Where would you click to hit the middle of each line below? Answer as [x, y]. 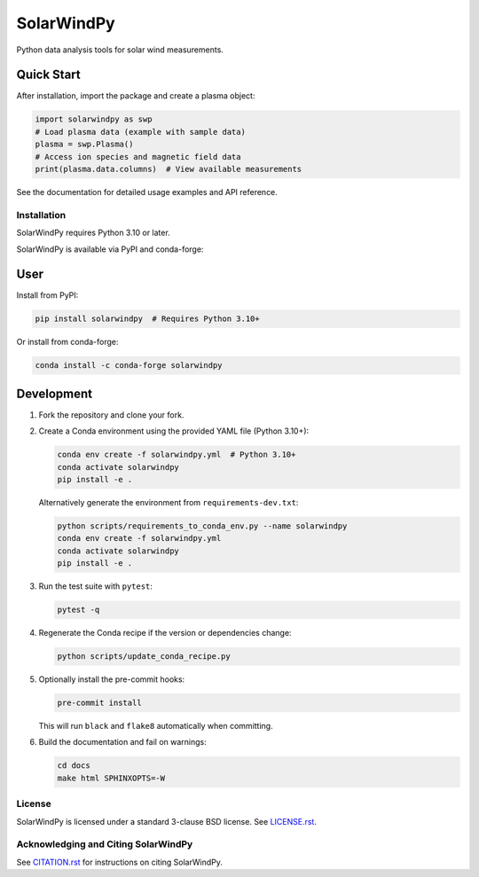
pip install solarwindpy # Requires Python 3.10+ [148, 319]
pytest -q [79, 610]
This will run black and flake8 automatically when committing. [156, 726]
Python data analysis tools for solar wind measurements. [120, 50]
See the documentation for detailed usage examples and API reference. [147, 192]
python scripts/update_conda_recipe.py [144, 657]
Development [55, 393]
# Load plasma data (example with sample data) [140, 132]
